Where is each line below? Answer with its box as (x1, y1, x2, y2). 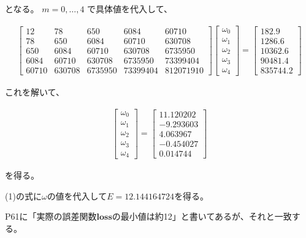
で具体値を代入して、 (87, 2, 172, 15)
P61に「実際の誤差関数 (5, 210, 97, 223)
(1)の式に (5, 189, 42, 202)
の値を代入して (47, 189, 107, 202)
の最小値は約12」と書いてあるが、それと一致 (112, 210, 292, 223)
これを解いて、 (5, 86, 64, 99)
